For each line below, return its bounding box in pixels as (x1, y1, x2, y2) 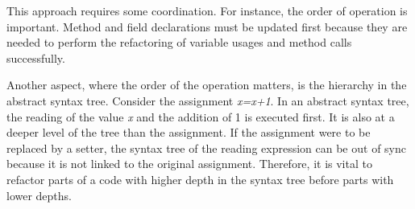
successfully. (6, 49, 65, 66)
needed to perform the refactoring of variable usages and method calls (6, 34, 352, 51)
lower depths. (6, 186, 73, 203)
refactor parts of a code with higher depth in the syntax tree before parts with (6, 170, 394, 187)
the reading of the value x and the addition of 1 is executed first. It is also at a (6, 108, 395, 125)
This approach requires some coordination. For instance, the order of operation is (6, 2, 408, 18)
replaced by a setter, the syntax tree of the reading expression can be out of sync (6, 139, 406, 156)
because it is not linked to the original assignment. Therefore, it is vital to (6, 155, 372, 172)
